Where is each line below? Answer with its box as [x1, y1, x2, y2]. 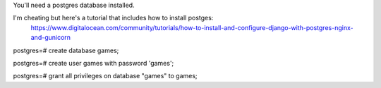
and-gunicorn [30, 34, 71, 42]
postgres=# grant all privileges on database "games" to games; [13, 72, 198, 80]
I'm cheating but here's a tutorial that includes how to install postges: [13, 14, 214, 22]
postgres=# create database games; [13, 46, 119, 54]
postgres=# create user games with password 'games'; [13, 59, 174, 67]
